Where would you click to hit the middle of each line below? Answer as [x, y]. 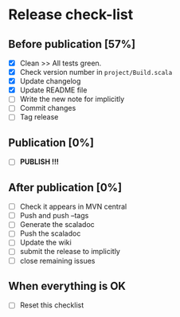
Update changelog [50, 81]
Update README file [53, 90]
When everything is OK [67, 286]
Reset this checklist [52, 305]
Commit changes [48, 108]
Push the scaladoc [50, 233]
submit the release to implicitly [70, 252]
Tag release [39, 117]
